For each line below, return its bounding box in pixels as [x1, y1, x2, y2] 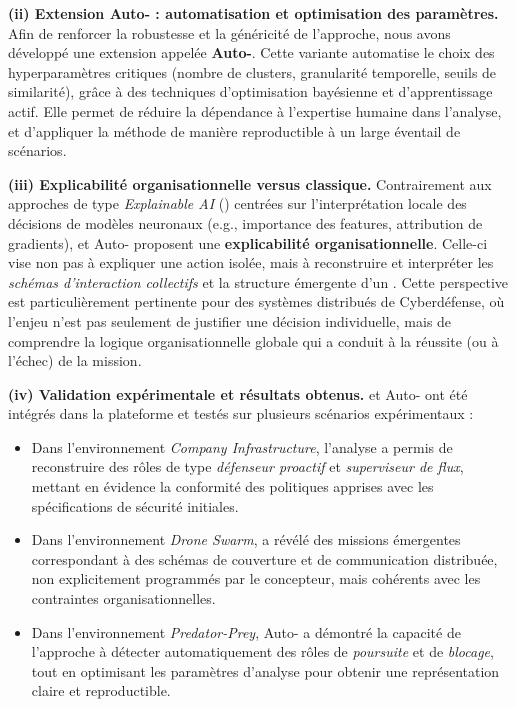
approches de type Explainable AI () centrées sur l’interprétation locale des [8, 193, 467, 214]
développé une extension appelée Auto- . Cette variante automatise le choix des [8, 42, 495, 63]
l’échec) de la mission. [8, 350, 142, 371]
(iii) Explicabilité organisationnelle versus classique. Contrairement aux [8, 173, 492, 194]
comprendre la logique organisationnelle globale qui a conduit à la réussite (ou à [8, 330, 499, 351]
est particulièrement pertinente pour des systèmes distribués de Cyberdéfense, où [8, 291, 505, 312]
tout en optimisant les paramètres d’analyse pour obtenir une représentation [31, 660, 500, 681]
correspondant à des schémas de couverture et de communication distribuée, [31, 548, 498, 569]
